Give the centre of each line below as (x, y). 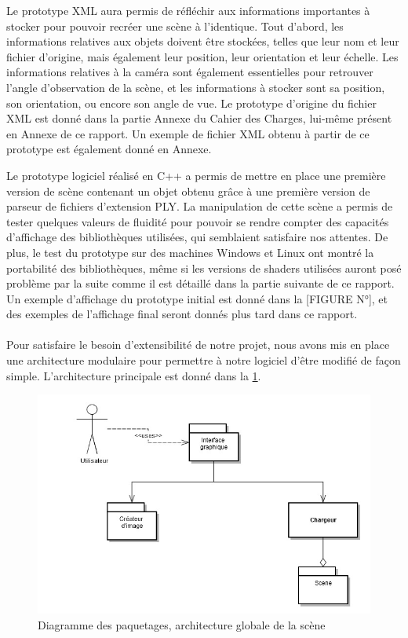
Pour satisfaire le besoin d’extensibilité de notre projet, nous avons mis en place (198, 345)
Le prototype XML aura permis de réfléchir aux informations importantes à (188, 10)
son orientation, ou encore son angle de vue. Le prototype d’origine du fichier (191, 103)
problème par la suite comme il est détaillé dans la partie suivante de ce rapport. (200, 283)
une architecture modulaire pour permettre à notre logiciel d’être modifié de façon (204, 360)
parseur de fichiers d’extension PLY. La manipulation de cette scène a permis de (200, 206)
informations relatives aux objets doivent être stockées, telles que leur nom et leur (203, 41)
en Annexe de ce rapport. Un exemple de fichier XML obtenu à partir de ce (188, 133)
